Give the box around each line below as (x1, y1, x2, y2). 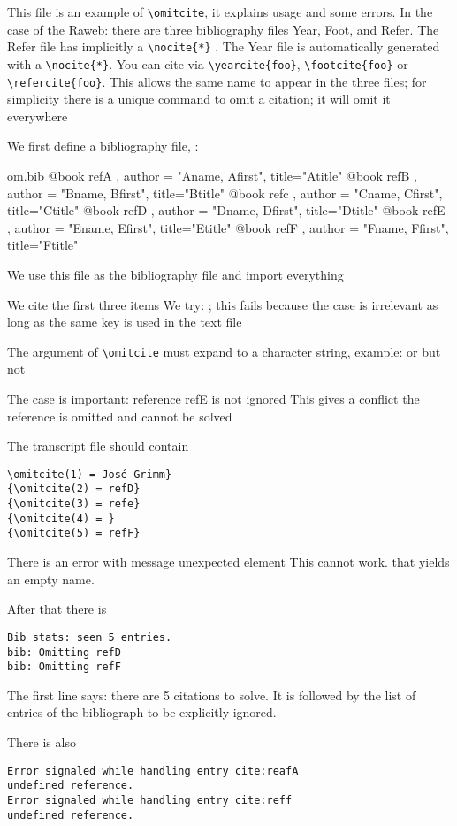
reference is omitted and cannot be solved (7, 406, 232, 425)
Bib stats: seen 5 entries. (7, 630, 172, 644)
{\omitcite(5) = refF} (7, 527, 141, 540)
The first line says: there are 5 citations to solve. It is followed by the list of (7, 685, 416, 704)
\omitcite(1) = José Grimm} (7, 467, 172, 481)
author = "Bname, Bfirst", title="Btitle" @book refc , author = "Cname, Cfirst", (7, 183, 443, 202)
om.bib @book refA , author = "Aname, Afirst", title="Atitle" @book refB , (7, 166, 418, 184)
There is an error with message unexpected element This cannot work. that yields (7, 552, 450, 571)
